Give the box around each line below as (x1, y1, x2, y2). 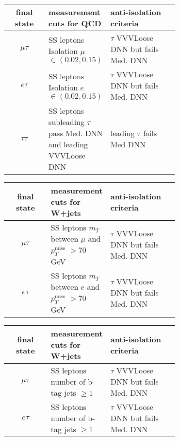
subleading (49, 116, 84, 127)
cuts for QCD (49, 18, 101, 29)
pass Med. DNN (49, 127, 103, 139)
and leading (49, 139, 88, 150)
